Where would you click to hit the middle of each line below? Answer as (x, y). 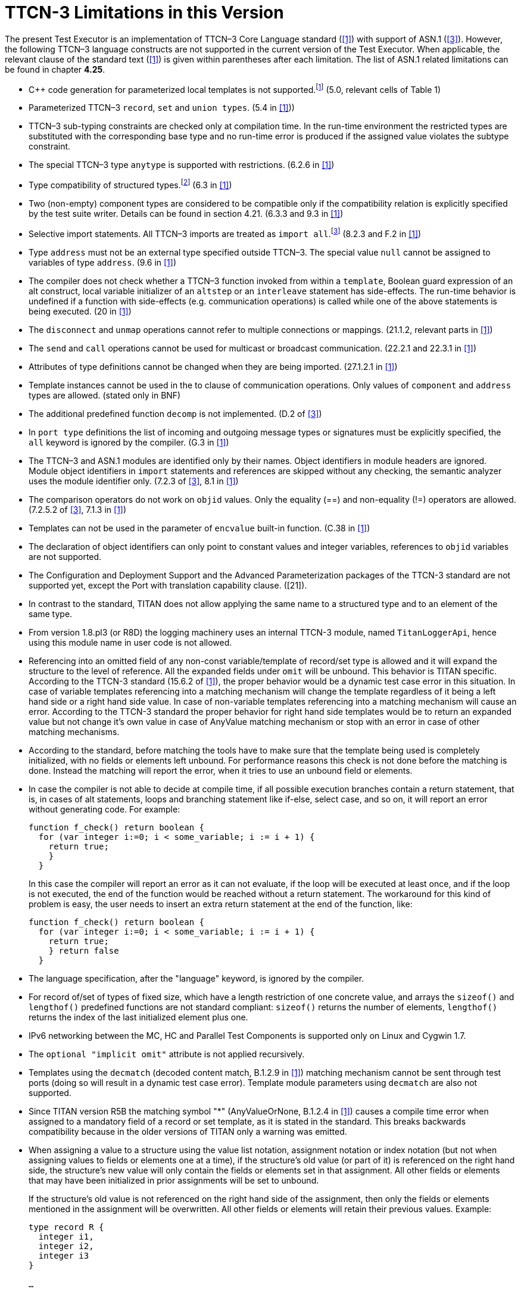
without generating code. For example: (104, 809)
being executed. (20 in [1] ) (80, 311)
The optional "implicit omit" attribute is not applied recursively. (167, 1054)
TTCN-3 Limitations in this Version (144, 13)
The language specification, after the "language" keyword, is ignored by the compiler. (196, 978)
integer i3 (64, 1255)
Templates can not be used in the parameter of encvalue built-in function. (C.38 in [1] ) (199, 528)
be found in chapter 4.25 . (55, 69)
